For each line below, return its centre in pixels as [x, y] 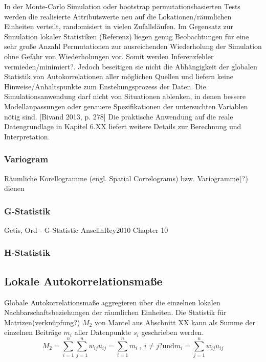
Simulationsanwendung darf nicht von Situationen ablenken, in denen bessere [125, 96]
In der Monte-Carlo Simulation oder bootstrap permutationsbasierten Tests [122, 6]
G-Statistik [27, 211]
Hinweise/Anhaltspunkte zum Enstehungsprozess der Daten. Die [105, 86]
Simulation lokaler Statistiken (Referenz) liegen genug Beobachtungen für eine [127, 36]
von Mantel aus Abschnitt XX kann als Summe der [175, 322]
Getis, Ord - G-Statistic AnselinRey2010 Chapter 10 [86, 230]
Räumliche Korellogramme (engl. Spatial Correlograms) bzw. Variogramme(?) [126, 178]
